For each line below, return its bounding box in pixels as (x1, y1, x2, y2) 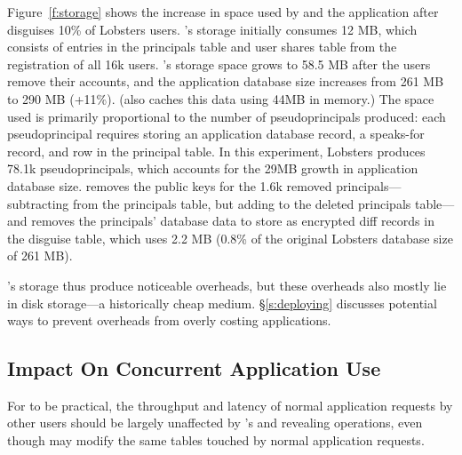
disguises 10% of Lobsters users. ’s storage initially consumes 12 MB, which (7, 20, 418, 38)
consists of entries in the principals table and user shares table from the (7, 37, 397, 56)
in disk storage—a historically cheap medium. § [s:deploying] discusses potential (7, 293, 437, 312)
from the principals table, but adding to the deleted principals (73, 194, 411, 212)
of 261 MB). (7, 246, 73, 265)
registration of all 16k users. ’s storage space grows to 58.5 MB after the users (7, 54, 431, 73)
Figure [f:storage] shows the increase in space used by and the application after (7, 3, 439, 20)
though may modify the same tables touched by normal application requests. (7, 431, 425, 450)
